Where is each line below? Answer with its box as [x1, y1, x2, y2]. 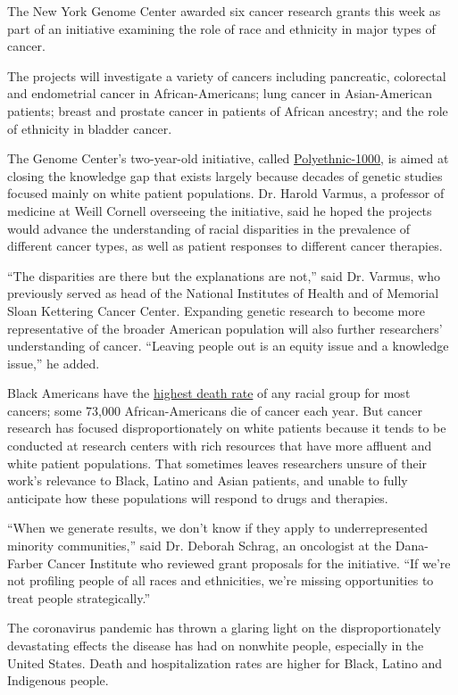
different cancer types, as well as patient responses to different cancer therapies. [7, 236, 443, 255]
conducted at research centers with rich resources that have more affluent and [7, 436, 432, 455]
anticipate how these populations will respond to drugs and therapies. [7, 488, 388, 507]
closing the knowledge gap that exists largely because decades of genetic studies [7, 166, 443, 185]
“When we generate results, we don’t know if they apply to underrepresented [7, 518, 428, 537]
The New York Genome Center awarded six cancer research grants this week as [7, 2, 441, 20]
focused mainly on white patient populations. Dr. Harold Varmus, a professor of [7, 184, 445, 203]
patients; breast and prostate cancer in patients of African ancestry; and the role [7, 101, 448, 120]
